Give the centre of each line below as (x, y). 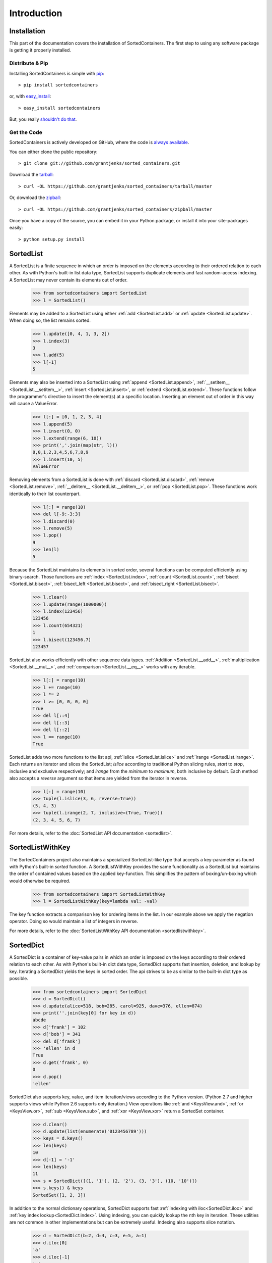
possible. (19, 978)
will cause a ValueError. (33, 404)
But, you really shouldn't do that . (43, 119)
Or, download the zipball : (35, 198)
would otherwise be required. (40, 881)
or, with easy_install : (30, 96)
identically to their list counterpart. (45, 494)
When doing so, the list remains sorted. (50, 320)
